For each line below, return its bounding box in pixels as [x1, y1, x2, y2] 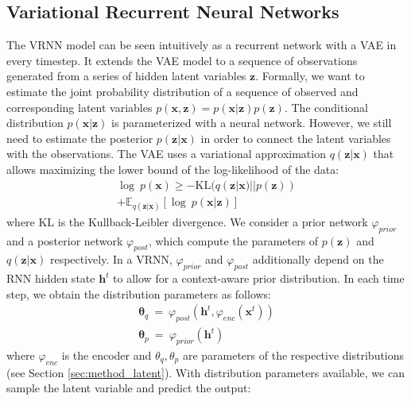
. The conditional [284, 98, 368, 115]
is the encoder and [61, 347, 152, 364]
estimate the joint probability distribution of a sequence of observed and [6, 83, 359, 99]
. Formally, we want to [255, 67, 365, 84]
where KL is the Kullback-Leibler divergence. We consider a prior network [6, 213, 368, 229]
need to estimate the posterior [6, 129, 153, 146]
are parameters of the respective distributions [182, 347, 405, 364]
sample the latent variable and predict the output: [6, 380, 251, 396]
